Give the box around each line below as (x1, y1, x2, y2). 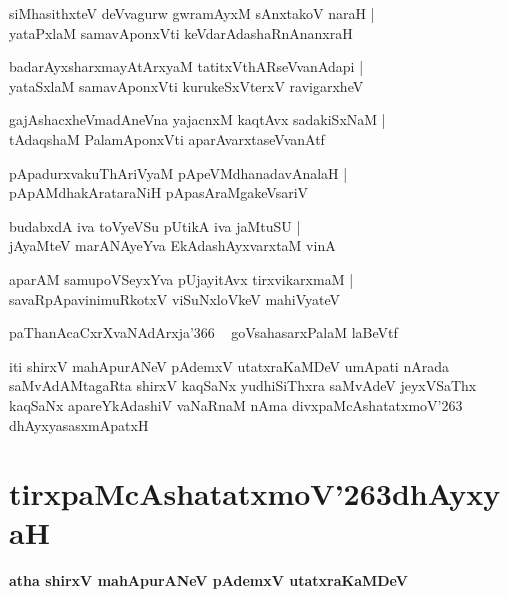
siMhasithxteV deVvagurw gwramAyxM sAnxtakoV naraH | (9, 3, 375, 23)
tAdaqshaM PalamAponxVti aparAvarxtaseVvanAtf (9, 128, 325, 149)
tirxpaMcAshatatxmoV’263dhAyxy (9, 473, 501, 514)
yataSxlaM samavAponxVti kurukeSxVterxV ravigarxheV (9, 75, 364, 96)
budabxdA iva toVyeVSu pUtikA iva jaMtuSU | (9, 215, 301, 236)
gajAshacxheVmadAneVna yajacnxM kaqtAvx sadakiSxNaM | (9, 109, 386, 130)
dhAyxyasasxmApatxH (9, 414, 149, 435)
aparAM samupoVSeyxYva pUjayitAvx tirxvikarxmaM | (9, 268, 354, 289)
